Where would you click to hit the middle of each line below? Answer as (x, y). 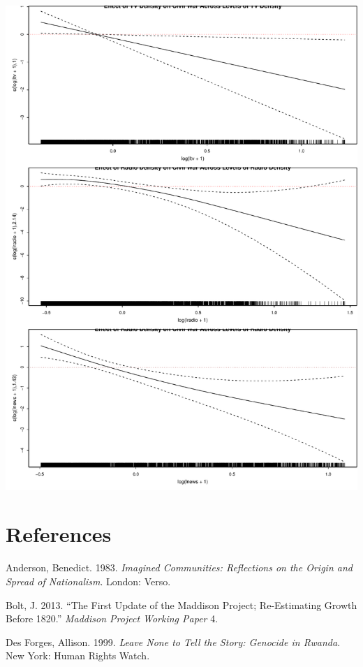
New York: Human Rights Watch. (78, 655)
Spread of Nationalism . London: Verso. (88, 581)
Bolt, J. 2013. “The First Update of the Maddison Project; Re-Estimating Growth (181, 604)
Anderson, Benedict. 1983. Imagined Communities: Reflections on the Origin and (179, 567)
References (59, 534)
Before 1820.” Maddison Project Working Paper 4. (112, 618)
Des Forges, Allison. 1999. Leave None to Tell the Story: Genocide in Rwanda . (173, 642)
